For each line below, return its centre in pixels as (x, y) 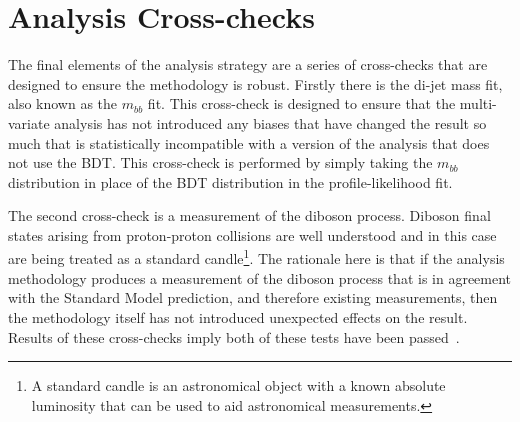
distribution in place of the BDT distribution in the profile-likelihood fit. (230, 181)
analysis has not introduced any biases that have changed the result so (270, 122)
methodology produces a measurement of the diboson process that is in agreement (260, 277)
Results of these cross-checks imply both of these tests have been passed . (234, 336)
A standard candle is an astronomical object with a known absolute (238, 385)
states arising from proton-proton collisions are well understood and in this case (252, 234)
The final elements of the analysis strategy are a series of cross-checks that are (248, 64)
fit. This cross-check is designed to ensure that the (301, 103)
